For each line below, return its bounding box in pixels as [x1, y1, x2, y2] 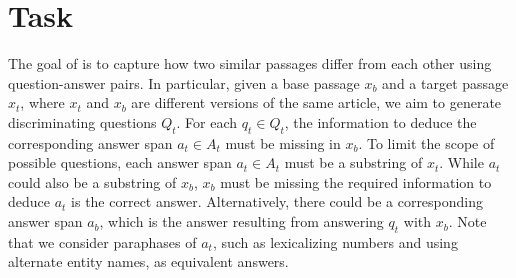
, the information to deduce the [284, 111, 477, 132]
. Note [448, 211, 487, 232]
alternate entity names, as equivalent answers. [8, 251, 289, 272]
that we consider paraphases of [8, 231, 197, 252]
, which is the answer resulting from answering [99, 211, 384, 232]
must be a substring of [284, 152, 423, 173]
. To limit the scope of [358, 132, 495, 153]
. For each [176, 111, 238, 132]
